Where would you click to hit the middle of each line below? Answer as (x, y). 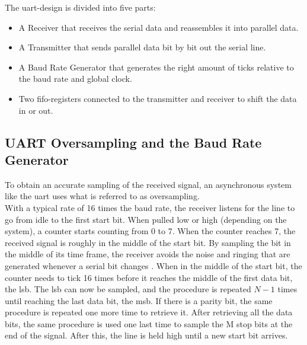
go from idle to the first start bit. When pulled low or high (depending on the (146, 219)
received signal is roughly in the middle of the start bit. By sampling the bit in (148, 242)
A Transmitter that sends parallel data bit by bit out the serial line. (142, 47)
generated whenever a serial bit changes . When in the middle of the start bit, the (153, 265)
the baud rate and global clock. (75, 79)
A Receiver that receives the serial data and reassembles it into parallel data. (159, 27)
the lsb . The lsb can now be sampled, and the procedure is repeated (128, 289)
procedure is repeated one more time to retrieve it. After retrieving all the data (149, 312)
